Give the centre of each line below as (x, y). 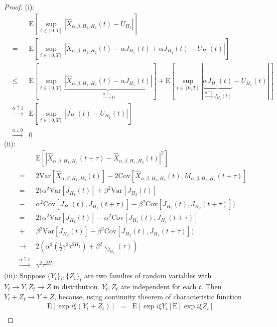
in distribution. (77, 286)
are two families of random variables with (148, 275)
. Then (212, 286)
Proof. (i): (19, 7)
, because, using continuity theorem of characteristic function (148, 296)
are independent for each (159, 286)
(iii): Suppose (25, 275)
